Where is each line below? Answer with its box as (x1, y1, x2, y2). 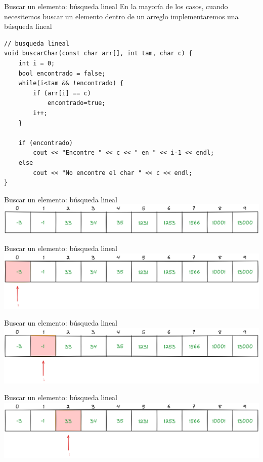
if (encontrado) (18, 139, 73, 147)
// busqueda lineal (4, 40, 69, 47)
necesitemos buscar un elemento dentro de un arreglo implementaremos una (4, 11, 239, 21)
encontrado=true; (47, 99, 106, 107)
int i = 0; (18, 59, 55, 67)
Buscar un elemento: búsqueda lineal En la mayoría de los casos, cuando (4, 1, 228, 11)
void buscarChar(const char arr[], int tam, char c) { (4, 50, 193, 57)
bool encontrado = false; (18, 69, 106, 77)
